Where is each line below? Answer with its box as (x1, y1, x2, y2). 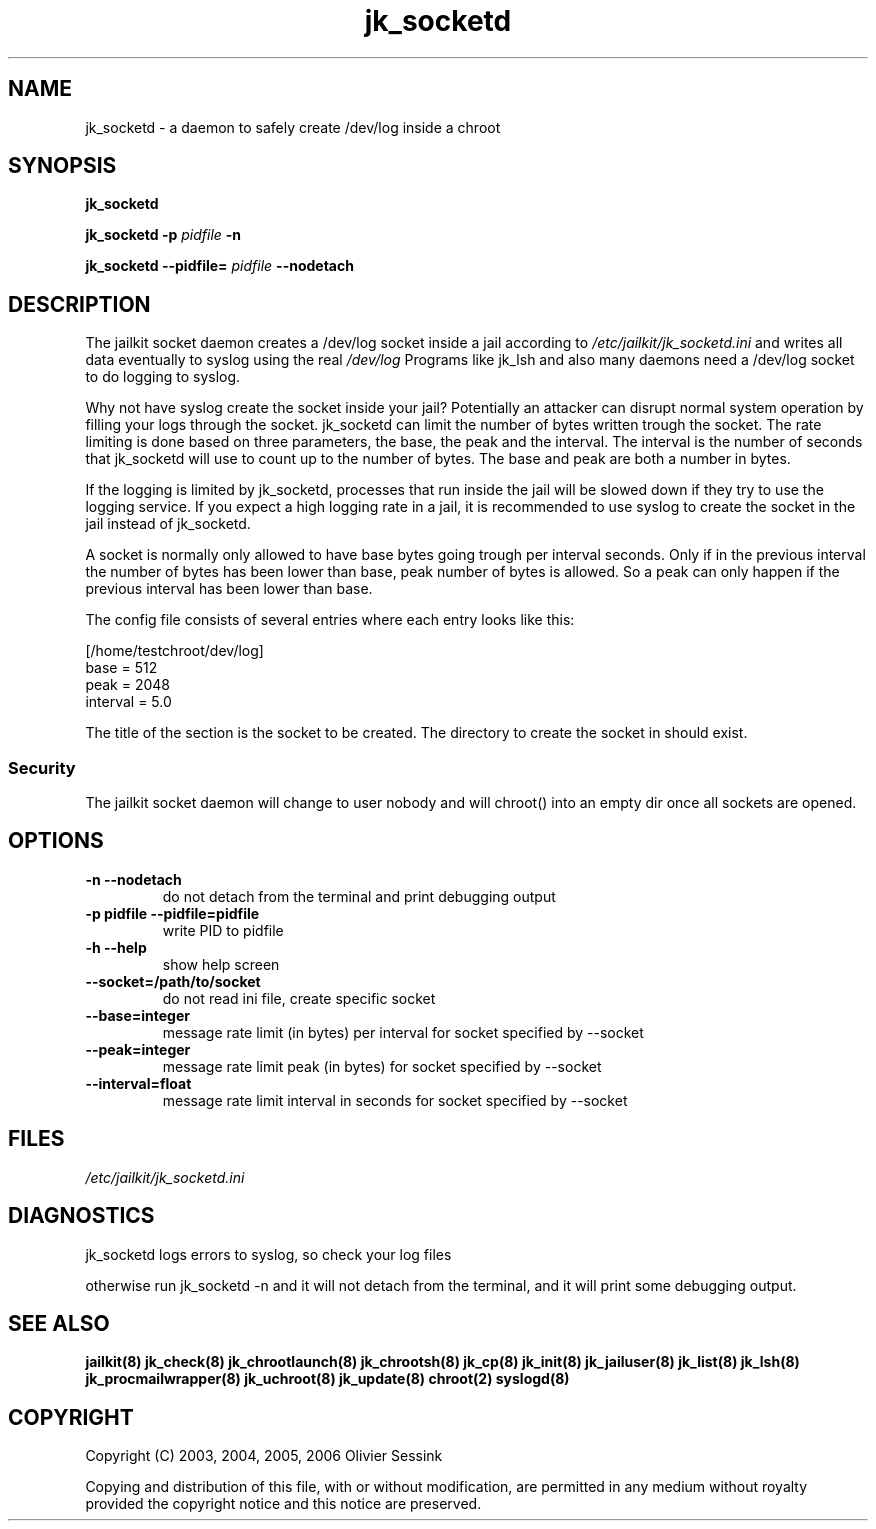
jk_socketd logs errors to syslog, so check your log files (85, 1245, 452, 1263)
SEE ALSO (8, 1310, 110, 1336)
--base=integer (85, 1006, 190, 1024)
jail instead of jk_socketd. (85, 515, 251, 533)
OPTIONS (8, 828, 104, 854)
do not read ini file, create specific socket (162, 989, 436, 1007)
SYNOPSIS (8, 153, 117, 179)
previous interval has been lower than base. (85, 580, 373, 598)
